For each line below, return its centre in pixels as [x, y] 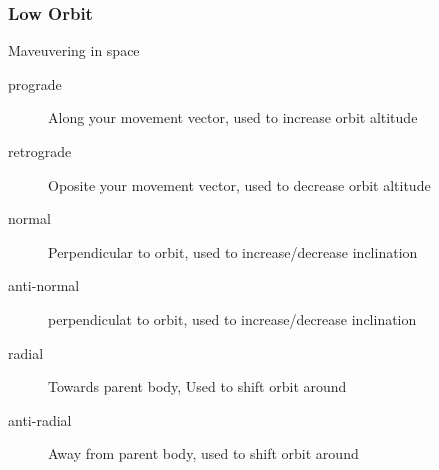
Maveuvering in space [74, 50]
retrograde [40, 151]
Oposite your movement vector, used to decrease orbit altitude [239, 184]
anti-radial [40, 419]
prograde [35, 83]
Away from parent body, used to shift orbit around [203, 453]
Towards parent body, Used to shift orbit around [197, 386]
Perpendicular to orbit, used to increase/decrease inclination [233, 251]
